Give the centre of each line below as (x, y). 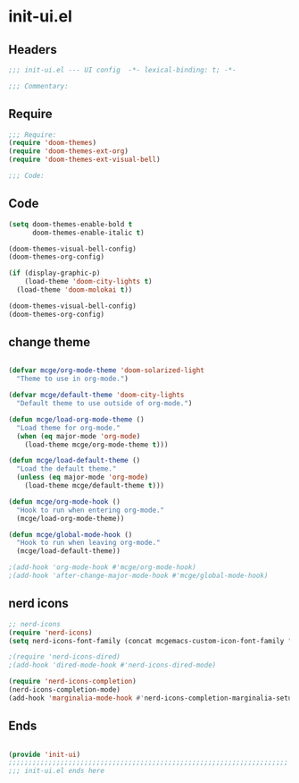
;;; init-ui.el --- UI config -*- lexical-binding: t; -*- (123, 70)
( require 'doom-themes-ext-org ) (68, 151)
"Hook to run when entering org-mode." (91, 510)
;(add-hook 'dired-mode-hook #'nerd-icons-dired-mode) (112, 665)
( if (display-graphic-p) (54, 273)
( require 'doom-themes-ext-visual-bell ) (85, 160)
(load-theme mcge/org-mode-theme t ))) (96, 445)
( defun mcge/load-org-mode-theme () (76, 419)
